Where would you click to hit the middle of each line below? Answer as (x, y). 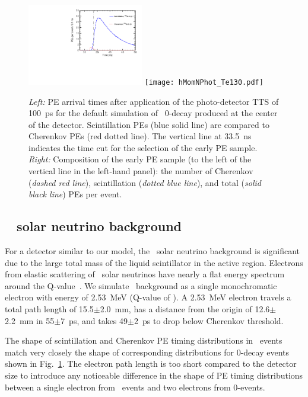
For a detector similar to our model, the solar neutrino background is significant (153, 251)
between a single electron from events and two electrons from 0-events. (135, 387)
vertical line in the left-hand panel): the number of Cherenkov (141, 171)
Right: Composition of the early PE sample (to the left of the (140, 159)
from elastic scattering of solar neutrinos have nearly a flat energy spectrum (145, 274)
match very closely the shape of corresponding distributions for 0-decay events (147, 352)
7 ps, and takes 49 (94, 320)
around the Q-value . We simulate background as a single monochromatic (141, 285)
